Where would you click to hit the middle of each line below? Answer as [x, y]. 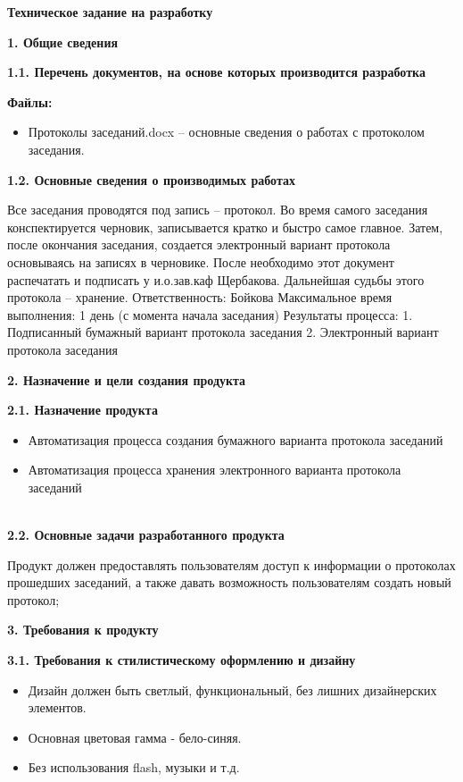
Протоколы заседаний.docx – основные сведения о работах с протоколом [226, 132]
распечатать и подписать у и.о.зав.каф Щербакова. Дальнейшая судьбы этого [216, 279]
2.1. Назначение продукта [83, 410]
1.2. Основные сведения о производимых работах [151, 179]
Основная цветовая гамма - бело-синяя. [135, 737]
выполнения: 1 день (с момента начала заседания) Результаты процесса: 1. [210, 314]
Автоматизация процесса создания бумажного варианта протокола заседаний [236, 439]
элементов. [57, 707]
